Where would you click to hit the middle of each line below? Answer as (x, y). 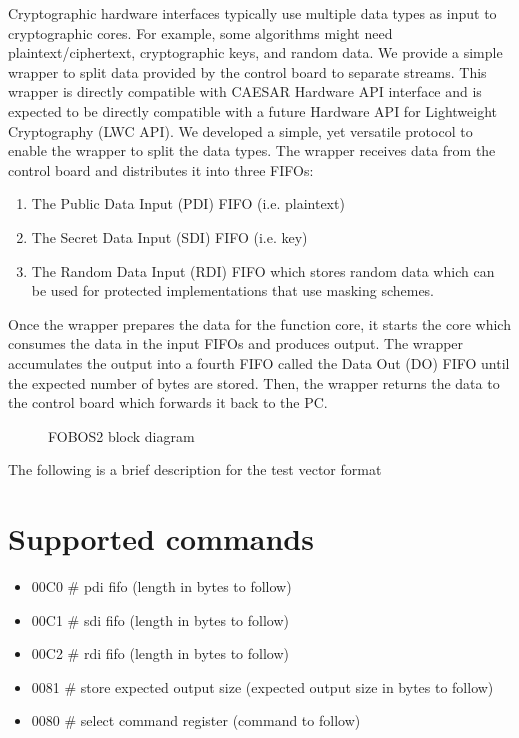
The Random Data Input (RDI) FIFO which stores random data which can (263, 270)
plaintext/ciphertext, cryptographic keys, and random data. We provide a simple (255, 52)
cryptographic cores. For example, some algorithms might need (200, 32)
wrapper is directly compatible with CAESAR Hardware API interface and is (245, 91)
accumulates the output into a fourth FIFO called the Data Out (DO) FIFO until (259, 362)
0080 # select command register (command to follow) (196, 720)
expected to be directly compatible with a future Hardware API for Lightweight (253, 110)
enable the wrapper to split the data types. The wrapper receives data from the (252, 150)
